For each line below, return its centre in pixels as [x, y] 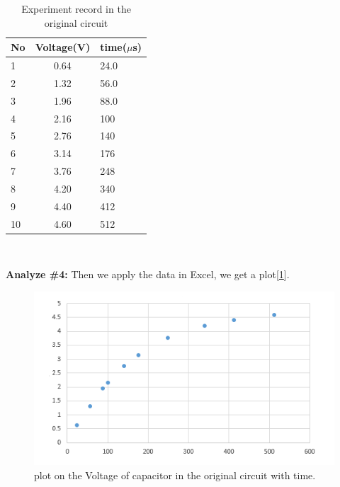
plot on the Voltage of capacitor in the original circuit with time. [175, 475]
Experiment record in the [76, 8]
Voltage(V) [63, 47]
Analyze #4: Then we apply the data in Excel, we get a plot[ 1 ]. [148, 274]
